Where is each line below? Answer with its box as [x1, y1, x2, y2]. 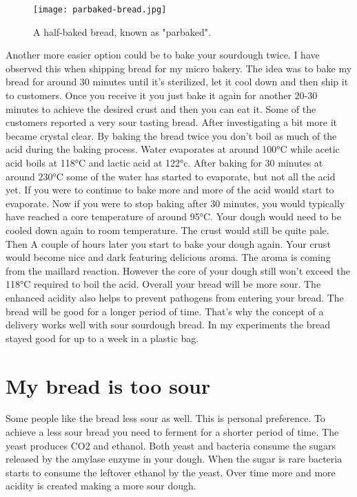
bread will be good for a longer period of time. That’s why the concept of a [6, 304, 324, 318]
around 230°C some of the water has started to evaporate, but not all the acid [6, 169, 336, 183]
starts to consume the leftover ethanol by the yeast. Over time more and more [6, 465, 336, 479]
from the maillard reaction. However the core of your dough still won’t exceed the [6, 263, 351, 277]
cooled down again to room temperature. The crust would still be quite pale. [6, 222, 329, 237]
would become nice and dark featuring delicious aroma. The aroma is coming [6, 250, 331, 264]
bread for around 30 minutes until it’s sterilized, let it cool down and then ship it [6, 74, 349, 89]
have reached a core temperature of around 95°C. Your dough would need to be [6, 209, 341, 224]
